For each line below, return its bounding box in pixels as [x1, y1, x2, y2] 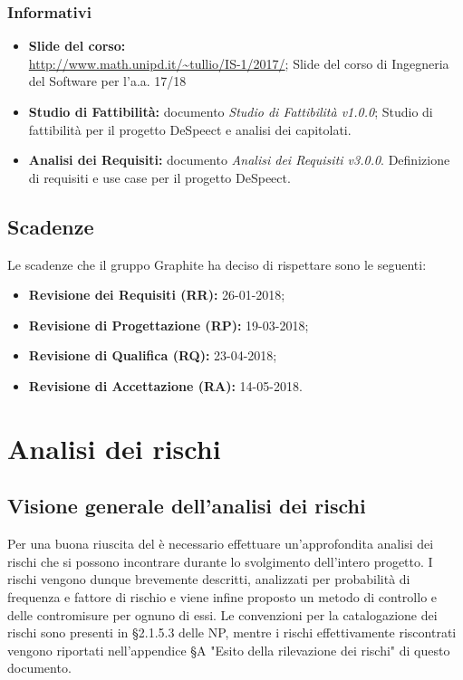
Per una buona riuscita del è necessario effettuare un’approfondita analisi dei [7, 534, 434, 553]
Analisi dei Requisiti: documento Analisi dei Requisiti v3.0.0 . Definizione [28, 150, 450, 169]
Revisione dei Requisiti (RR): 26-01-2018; [28, 285, 285, 304]
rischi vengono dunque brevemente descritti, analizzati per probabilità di [7, 570, 410, 589]
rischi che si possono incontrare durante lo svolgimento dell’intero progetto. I [7, 551, 433, 570]
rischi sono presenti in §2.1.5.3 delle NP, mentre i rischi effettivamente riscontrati [7, 623, 457, 642]
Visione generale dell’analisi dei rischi [7, 492, 366, 520]
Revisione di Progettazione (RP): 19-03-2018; [28, 315, 309, 334]
